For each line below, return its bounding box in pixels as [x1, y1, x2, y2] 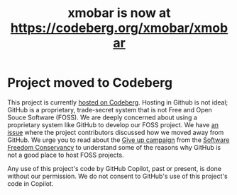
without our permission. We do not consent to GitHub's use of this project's [7, 172, 228, 180]
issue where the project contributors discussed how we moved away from [7, 128, 224, 136]
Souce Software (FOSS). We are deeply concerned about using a [7, 113, 197, 122]
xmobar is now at [67, 5, 172, 21]
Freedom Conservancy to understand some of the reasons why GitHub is [7, 143, 221, 151]
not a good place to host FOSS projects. [7, 150, 124, 159]
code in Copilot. [7, 179, 54, 188]
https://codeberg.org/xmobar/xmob [10, 20, 228, 36]
